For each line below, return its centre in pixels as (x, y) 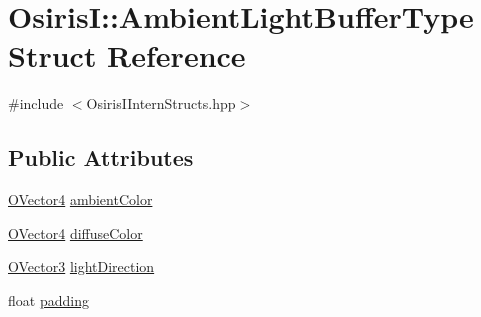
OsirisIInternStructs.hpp (161, 103)
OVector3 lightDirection (81, 266)
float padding (48, 299)
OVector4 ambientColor (80, 199)
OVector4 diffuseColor (75, 232)
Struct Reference (127, 55)
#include (36, 103)
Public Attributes (101, 157)
